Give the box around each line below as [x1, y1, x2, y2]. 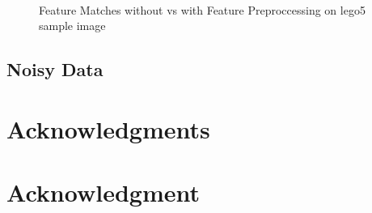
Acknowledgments [6, 112, 210, 145]
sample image [39, 17, 106, 34]
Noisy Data [6, 57, 104, 82]
